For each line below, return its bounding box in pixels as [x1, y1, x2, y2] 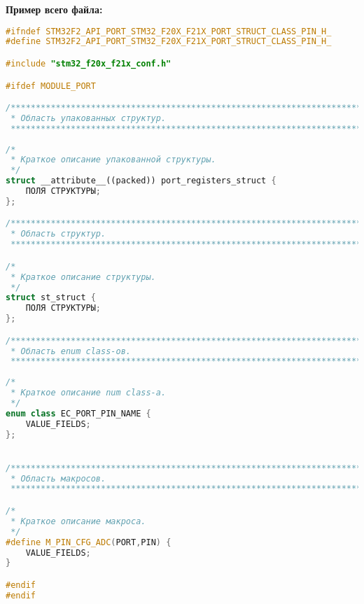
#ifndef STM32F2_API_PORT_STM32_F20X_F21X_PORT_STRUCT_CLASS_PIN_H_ [6, 26, 332, 36]
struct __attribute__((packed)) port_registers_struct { [6, 176, 276, 186]
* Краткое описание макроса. [10, 516, 146, 526]
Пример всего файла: [6, 2, 103, 16]
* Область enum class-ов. [10, 346, 131, 356]
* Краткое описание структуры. [10, 272, 156, 282]
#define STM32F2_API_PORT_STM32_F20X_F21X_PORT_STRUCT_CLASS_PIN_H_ [6, 36, 332, 47]
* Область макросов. [10, 473, 106, 484]
